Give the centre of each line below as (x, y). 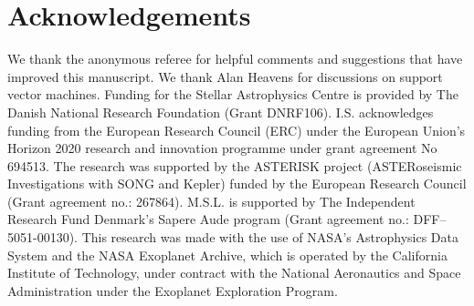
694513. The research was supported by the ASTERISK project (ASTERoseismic (235, 165)
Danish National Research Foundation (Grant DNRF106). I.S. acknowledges (221, 112)
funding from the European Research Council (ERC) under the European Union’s (237, 130)
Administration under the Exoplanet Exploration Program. (173, 290)
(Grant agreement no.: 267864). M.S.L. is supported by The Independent (211, 201)
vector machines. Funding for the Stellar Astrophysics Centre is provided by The (233, 94)
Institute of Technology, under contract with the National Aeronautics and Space (234, 273)
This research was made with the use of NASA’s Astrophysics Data (270, 237)
